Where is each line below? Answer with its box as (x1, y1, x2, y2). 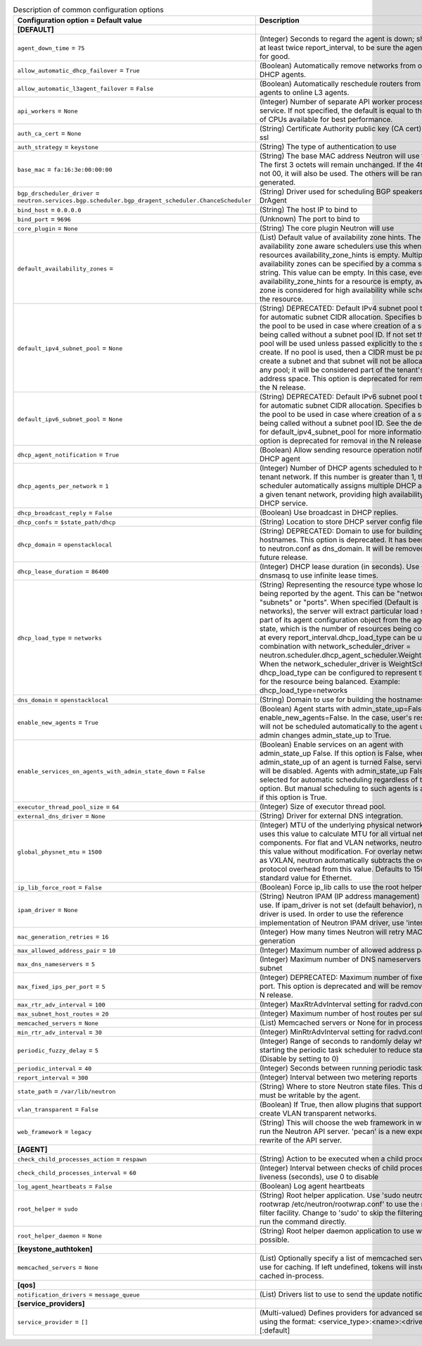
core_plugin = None (17, 223, 78, 233)
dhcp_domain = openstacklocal (17, 540, 113, 549)
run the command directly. (259, 1217, 347, 1227)
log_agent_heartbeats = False (17, 1181, 113, 1191)
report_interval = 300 (17, 1073, 89, 1083)
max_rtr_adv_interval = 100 (17, 999, 105, 1009)
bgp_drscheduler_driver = (17, 187, 101, 197)
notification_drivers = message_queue (17, 1290, 140, 1300)
